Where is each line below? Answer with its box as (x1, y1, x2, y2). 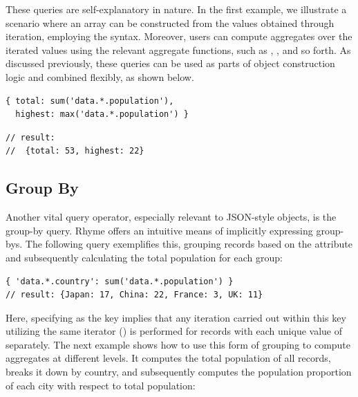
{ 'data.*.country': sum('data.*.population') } (6, 276, 234, 286)
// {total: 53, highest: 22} (6, 146, 144, 156)
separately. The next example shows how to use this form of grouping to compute (6, 337, 351, 351)
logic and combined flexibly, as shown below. (6, 69, 194, 84)
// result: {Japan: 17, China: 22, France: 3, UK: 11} (6, 290, 263, 300)
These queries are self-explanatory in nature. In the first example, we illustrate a (6, 2, 347, 16)
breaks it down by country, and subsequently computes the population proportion (6, 364, 352, 379)
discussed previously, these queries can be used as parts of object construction (6, 56, 335, 71)
